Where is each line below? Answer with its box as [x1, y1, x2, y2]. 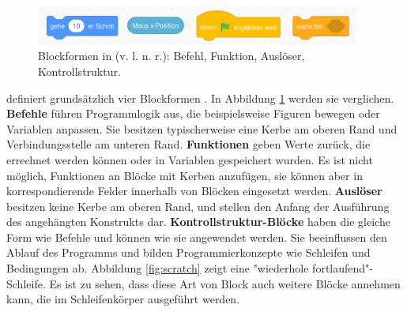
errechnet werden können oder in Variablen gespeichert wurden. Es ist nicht [6, 151, 373, 167]
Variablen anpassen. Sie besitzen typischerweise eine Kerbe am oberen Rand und [6, 120, 398, 137]
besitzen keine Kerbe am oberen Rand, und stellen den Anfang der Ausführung [6, 197, 390, 214]
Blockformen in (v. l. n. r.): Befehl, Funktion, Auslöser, [38, 47, 305, 64]
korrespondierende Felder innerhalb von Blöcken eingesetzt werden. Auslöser [6, 182, 383, 199]
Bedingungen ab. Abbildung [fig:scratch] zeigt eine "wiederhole [6, 260, 309, 276]
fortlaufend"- [312, 260, 373, 276]
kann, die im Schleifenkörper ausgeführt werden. [6, 291, 240, 307]
